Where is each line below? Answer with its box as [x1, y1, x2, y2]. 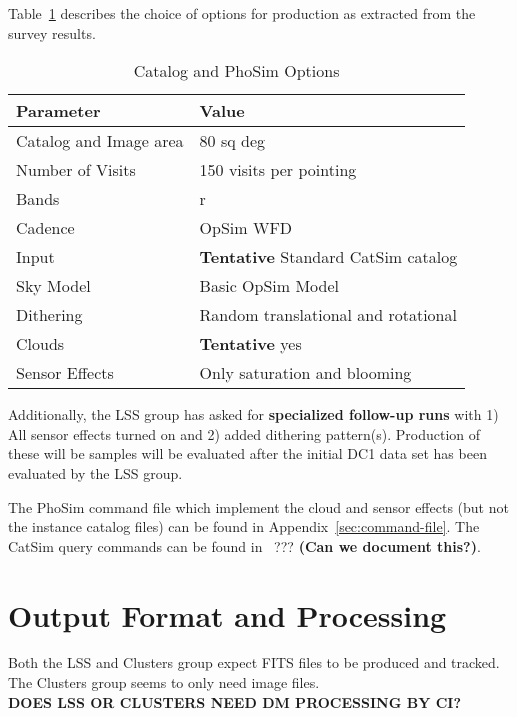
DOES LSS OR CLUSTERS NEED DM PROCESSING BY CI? [8, 691, 462, 712]
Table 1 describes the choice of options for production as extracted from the [8, 3, 476, 23]
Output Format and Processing [8, 594, 447, 635]
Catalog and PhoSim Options [133, 59, 340, 83]
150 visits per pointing [199, 158, 357, 182]
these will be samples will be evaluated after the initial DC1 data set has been [8, 443, 487, 464]
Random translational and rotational [199, 303, 457, 327]
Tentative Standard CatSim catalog [199, 245, 458, 269]
